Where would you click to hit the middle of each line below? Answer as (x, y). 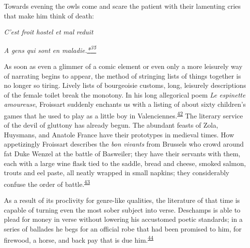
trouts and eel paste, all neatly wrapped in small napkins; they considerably (117, 173)
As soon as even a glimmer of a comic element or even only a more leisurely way (123, 66)
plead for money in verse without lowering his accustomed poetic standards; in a (123, 219)
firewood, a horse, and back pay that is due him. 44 (79, 239)
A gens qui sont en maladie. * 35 (50, 49)
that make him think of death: (49, 15)
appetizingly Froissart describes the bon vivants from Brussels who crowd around (124, 144)
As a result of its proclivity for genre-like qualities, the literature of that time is (122, 200)
